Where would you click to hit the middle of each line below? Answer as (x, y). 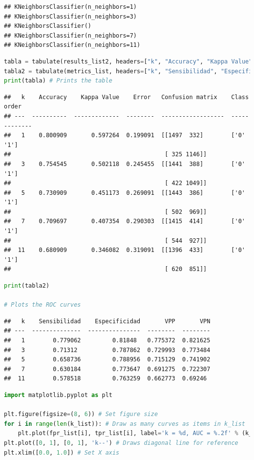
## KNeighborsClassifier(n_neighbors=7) (71, 35)
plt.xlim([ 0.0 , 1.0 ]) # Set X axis (62, 452)
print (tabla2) (27, 286)
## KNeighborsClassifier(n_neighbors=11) (72, 45)
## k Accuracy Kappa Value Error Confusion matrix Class (127, 97)
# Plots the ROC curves (42, 305)
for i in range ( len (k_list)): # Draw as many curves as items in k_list (125, 424)
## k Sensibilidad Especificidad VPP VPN (107, 321)
